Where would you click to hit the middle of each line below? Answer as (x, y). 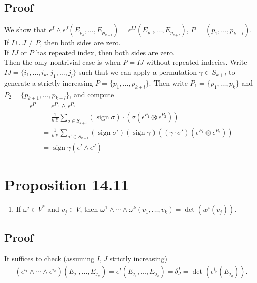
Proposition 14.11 (67, 185)
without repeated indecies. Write (197, 62)
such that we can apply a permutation (138, 72)
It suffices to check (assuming (49, 258)
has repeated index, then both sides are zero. (105, 52)
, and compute (92, 94)
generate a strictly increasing (49, 82)
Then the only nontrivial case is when (62, 62)
